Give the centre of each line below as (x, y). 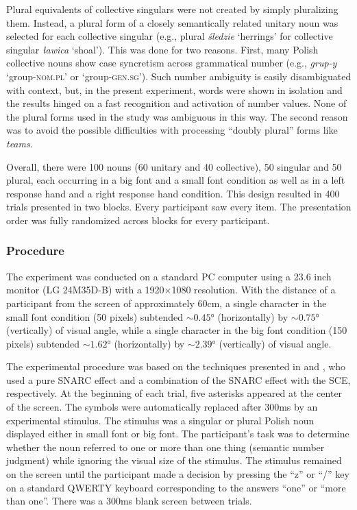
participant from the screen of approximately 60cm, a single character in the (167, 303)
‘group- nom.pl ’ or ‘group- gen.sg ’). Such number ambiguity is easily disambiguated (179, 76)
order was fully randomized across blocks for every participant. (138, 220)
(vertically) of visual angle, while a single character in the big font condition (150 (177, 330)
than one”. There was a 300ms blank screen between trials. (129, 501)
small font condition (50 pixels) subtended (95, 316)
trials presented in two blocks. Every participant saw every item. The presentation (179, 207)
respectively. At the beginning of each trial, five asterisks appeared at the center (174, 393)
